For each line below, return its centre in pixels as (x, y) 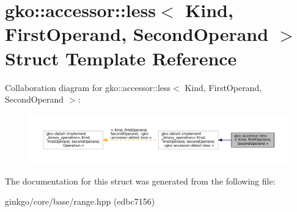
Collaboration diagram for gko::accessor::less (88, 87)
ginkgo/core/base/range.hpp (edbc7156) (80, 201)
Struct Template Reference (121, 58)
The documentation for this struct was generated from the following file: (140, 181)
